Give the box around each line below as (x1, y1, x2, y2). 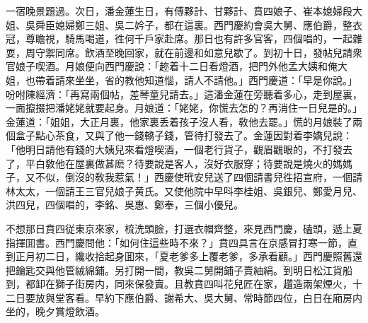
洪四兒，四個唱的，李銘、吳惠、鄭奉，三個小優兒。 (6, 197, 243, 212)
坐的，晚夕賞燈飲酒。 (6, 304, 105, 319)
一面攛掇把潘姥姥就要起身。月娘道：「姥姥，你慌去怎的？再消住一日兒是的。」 (6, 100, 362, 115)
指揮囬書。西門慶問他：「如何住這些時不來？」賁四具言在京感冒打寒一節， (6, 235, 347, 249)
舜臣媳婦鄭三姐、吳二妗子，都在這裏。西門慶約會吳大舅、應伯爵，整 (35, 17, 352, 32)
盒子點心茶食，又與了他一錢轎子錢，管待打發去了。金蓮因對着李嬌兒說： (15, 128, 352, 143)
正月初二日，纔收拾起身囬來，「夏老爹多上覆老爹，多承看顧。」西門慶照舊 (15, 249, 352, 264)
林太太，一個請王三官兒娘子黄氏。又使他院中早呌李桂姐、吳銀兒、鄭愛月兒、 (6, 183, 362, 198)
